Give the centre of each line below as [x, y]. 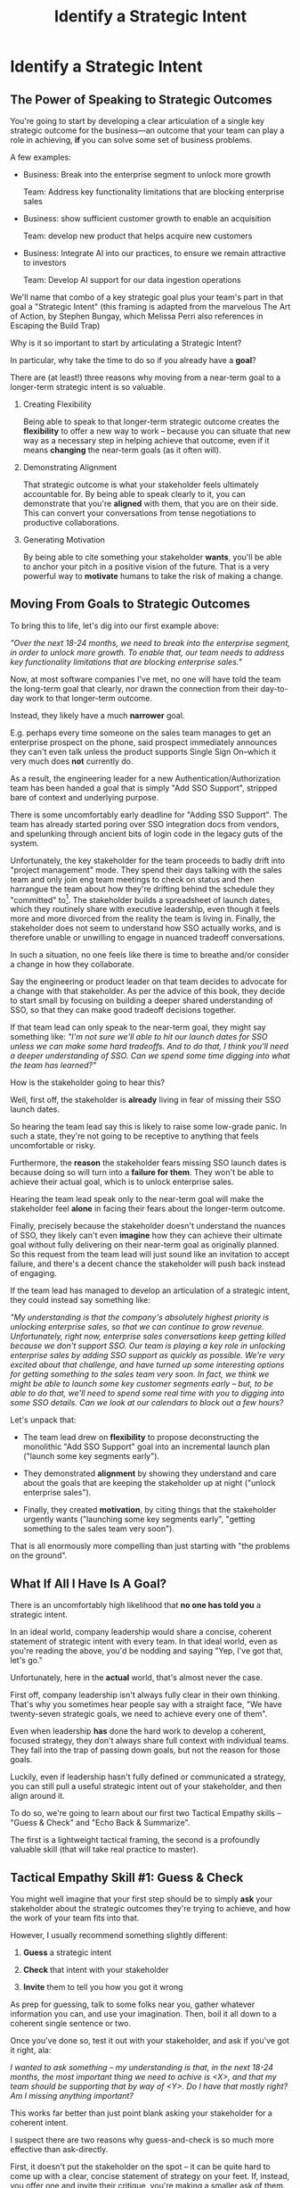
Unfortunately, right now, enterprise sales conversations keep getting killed [148, 1337]
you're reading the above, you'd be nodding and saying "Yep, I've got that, [147, 1651]
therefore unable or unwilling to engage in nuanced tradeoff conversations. [148, 938]
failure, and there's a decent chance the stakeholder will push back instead [148, 1264]
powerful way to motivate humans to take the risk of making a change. [153, 576]
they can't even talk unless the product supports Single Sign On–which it [143, 751]
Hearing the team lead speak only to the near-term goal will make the [137, 1199]
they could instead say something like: [80, 1300]
